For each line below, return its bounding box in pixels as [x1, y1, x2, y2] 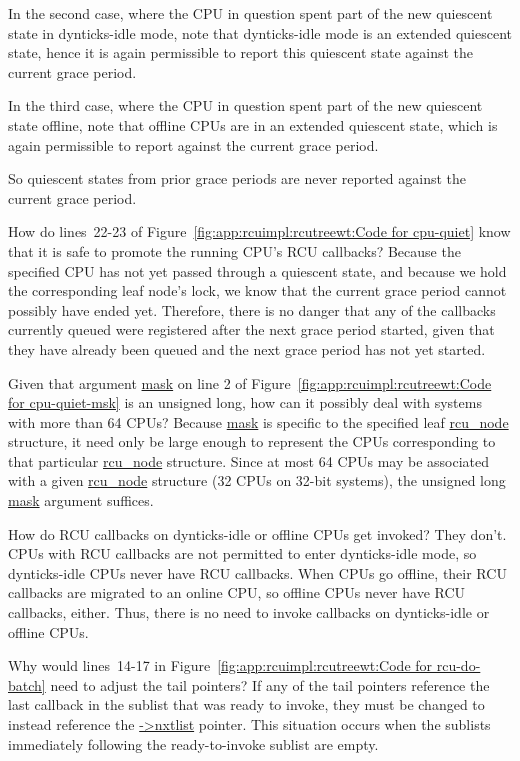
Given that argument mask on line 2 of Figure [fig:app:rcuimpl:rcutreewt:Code [8, 372, 492, 393]
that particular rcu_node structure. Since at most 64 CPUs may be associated [8, 450, 490, 471]
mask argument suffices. [8, 490, 154, 511]
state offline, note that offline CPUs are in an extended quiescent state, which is [8, 114, 498, 135]
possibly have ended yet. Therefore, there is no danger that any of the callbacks [8, 299, 496, 320]
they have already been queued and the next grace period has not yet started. [8, 338, 486, 359]
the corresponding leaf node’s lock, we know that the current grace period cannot [8, 280, 507, 301]
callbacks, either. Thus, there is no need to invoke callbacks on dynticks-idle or [8, 602, 490, 623]
